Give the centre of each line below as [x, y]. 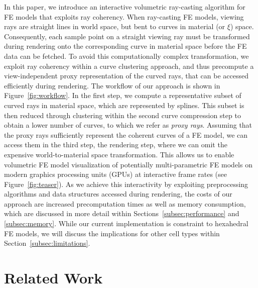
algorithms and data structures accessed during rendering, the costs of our [118, 194]
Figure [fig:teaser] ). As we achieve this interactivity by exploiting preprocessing [126, 184]
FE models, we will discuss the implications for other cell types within [112, 233]
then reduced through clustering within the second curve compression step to [122, 115]
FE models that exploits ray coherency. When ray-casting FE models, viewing [124, 16]
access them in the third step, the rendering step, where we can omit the [116, 145]
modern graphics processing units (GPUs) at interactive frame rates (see [115, 174]
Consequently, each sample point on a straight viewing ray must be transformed [127, 36]
